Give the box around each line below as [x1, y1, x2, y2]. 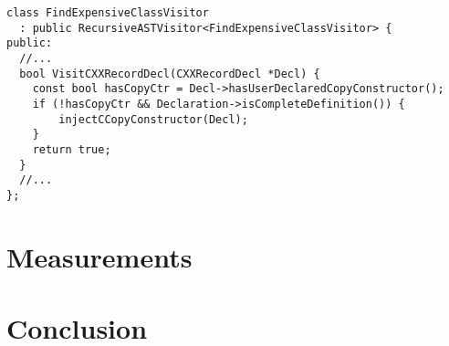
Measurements [6, 237, 193, 275]
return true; [32, 142, 111, 156]
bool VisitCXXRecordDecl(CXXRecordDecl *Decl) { [19, 67, 320, 80]
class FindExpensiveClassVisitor [6, 6, 209, 19]
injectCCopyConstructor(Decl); [58, 112, 248, 126]
